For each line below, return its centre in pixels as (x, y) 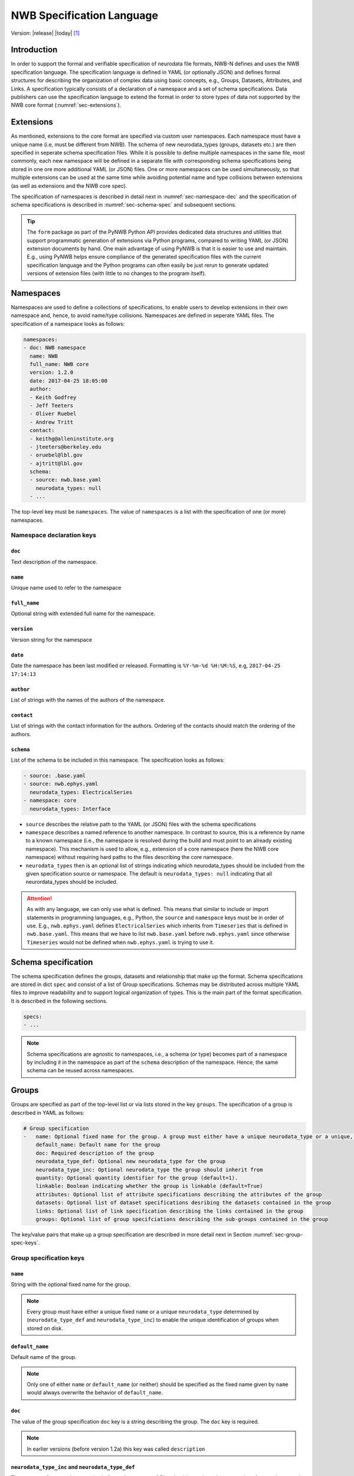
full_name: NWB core (59, 364)
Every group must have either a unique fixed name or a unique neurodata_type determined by (143, 1312)
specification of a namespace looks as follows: (68, 324)
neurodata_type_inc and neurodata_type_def (73, 1467)
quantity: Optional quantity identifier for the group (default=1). (137, 1178)
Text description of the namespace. (54, 561)
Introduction (34, 50)
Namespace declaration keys (54, 535)
